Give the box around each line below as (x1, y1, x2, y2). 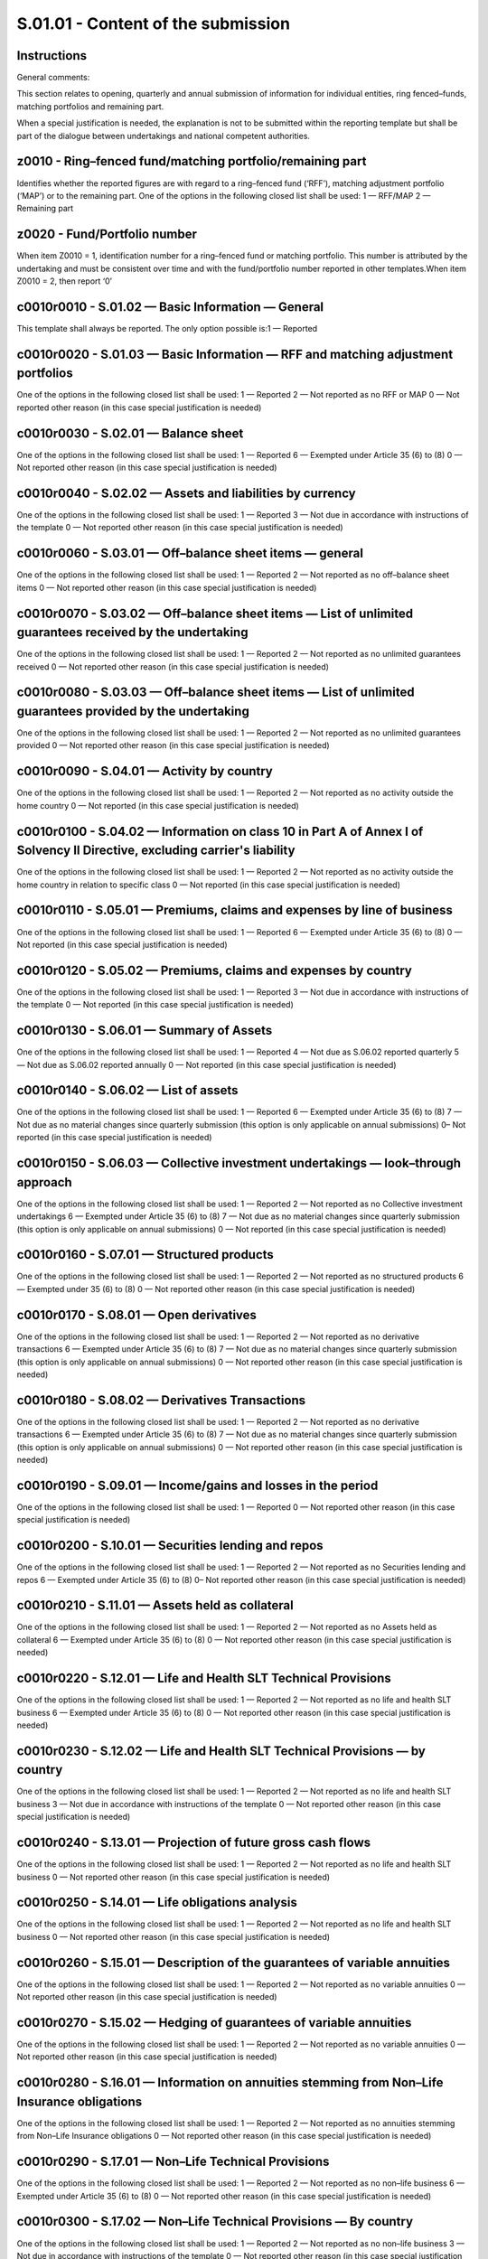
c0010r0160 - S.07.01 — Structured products (16, 1247, 275, 1262)
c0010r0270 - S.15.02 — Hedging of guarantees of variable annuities (16, 2015, 412, 2030)
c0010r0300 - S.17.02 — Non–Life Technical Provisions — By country (16, 2214, 414, 2229)
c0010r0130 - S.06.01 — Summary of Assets (16, 1023, 273, 1038)
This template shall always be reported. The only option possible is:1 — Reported (16, 323, 318, 333)
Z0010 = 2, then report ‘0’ (16, 276, 113, 286)
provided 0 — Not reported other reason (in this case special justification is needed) (16, 740, 330, 751)
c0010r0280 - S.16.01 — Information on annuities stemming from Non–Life (16, 2075, 444, 2091)
